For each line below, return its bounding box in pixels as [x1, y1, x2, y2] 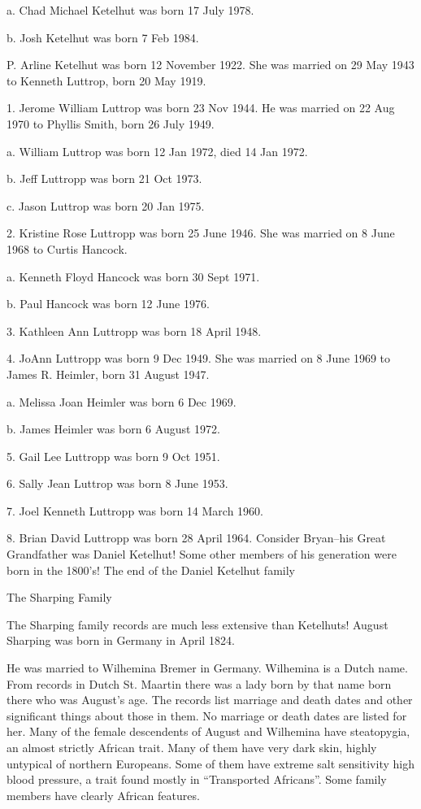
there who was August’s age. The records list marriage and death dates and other [7, 691, 413, 708]
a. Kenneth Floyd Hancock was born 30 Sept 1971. [7, 267, 260, 285]
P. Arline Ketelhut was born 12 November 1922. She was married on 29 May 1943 [7, 56, 414, 73]
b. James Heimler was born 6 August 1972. [7, 420, 220, 437]
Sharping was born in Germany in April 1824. [7, 632, 235, 649]
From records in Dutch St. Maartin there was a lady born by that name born [7, 675, 392, 692]
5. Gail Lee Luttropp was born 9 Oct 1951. [7, 447, 220, 464]
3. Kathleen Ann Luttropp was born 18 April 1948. [7, 322, 262, 339]
